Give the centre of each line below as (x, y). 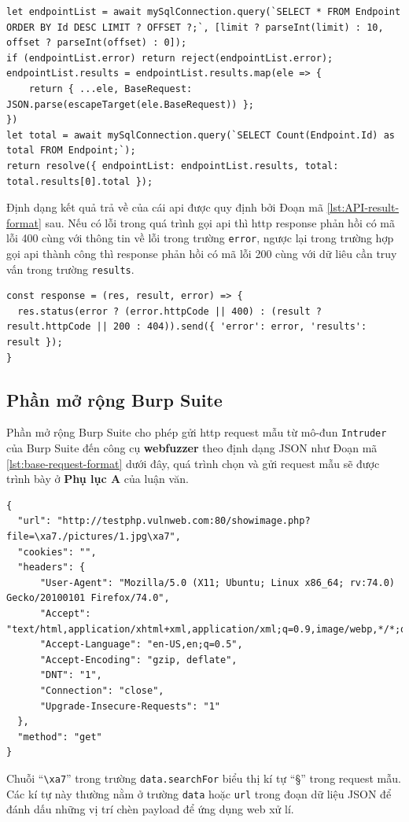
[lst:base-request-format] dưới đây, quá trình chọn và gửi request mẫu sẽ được (193, 463)
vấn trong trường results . (70, 269)
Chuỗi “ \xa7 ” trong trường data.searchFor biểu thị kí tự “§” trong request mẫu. (204, 778)
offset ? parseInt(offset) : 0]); (97, 43)
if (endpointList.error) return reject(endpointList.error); (170, 58)
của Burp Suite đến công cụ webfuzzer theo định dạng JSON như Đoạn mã (192, 448)
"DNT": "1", (71, 675)
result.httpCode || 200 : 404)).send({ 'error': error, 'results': (187, 327)
